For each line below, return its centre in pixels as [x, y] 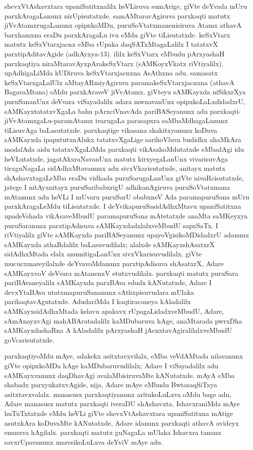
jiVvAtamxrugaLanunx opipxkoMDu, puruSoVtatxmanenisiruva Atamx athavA [123, 25]
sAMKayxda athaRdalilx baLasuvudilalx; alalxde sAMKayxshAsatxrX [110, 244]
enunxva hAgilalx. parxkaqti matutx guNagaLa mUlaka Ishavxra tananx [113, 432]
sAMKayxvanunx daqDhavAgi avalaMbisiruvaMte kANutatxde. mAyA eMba [119, 375]
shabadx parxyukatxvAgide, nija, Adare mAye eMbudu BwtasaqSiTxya [111, 385]
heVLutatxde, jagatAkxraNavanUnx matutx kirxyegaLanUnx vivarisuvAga [116, 158]
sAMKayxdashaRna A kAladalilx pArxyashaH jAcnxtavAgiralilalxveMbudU [118, 330]
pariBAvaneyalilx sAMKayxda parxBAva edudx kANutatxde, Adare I [108, 282]
